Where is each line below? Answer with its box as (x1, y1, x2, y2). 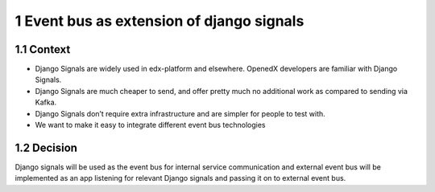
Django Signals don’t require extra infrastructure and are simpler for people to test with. (35, 108, 325, 118)
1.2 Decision (14, 141, 78, 154)
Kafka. (35, 97, 57, 108)
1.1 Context (14, 43, 71, 56)
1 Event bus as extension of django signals (14, 12, 304, 30)
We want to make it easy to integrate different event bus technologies (35, 121, 266, 130)
